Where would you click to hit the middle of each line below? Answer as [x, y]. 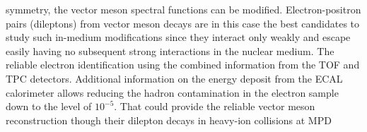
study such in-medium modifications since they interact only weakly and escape [178, 37]
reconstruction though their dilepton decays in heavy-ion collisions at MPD [169, 120]
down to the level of [49, 106]
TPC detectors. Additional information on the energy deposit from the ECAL [174, 78]
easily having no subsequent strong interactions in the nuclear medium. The [170, 50]
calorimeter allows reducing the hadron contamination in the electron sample [172, 92]
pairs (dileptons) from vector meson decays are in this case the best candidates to [183, 23]
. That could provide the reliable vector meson [215, 106]
